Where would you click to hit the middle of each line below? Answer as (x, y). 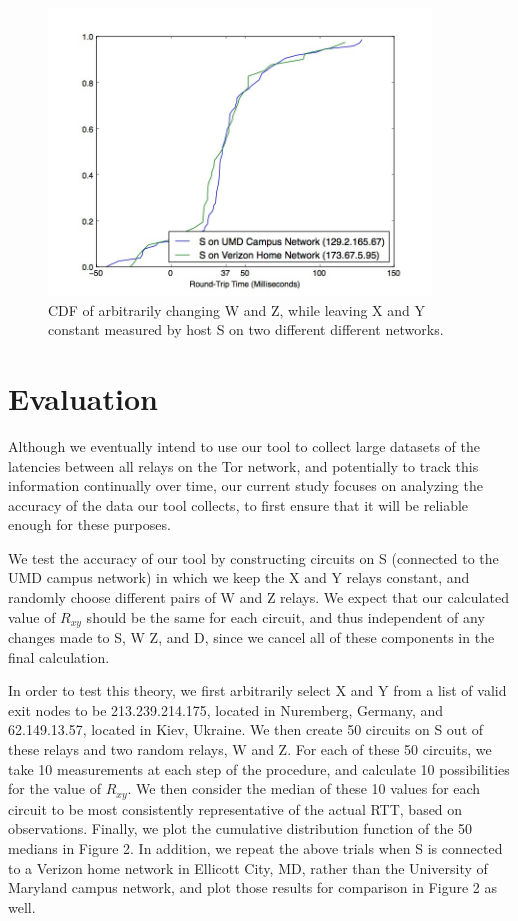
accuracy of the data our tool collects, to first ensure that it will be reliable (238, 504)
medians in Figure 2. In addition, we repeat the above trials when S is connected (255, 847)
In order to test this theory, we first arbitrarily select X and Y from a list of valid (257, 690)
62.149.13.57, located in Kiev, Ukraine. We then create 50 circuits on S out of (246, 729)
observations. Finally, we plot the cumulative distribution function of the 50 (240, 828)
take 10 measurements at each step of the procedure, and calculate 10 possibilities (259, 768)
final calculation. (59, 656)
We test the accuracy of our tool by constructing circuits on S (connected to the (253, 557)
